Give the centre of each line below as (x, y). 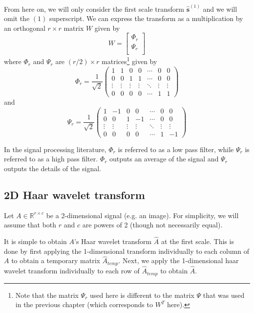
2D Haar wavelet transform (74, 194)
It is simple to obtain (35, 241)
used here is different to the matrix (142, 295)
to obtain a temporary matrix (56, 260)
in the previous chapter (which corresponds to (84, 304)
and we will (220, 9)
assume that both (30, 225)
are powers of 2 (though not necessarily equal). (152, 225)
